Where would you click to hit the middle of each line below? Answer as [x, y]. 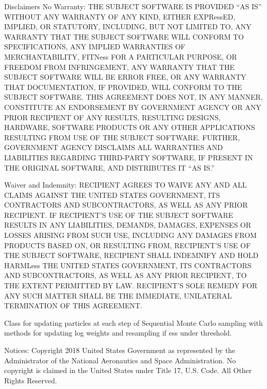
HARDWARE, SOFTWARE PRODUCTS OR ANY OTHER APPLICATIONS [130, 127]
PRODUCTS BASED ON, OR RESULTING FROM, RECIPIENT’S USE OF [128, 245]
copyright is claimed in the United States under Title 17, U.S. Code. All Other [128, 370]
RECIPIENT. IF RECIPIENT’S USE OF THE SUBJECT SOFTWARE [119, 215]
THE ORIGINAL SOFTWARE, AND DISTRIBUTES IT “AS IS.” [109, 167]
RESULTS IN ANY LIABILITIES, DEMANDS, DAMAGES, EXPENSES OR [128, 225]
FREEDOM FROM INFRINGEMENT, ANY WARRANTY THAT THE [119, 67]
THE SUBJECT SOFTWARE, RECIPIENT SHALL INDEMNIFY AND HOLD [131, 255]
